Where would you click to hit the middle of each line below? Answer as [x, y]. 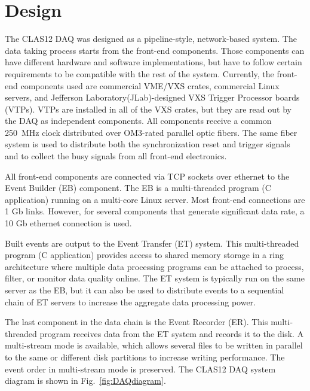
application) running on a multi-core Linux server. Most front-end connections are [155, 199]
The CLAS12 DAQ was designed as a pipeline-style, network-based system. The [151, 39]
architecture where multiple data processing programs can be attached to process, [154, 266]
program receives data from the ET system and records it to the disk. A [172, 333]
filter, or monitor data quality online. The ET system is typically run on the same [155, 278]
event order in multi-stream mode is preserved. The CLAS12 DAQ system [140, 369]
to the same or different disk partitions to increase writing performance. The [145, 357]
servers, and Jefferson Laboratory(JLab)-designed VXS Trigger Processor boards [152, 97]
